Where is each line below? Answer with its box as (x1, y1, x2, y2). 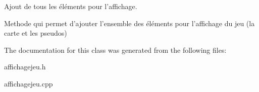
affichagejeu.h (4, 61, 46, 72)
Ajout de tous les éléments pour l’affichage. (4, 1, 137, 11)
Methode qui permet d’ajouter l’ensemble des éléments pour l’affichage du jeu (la (4, 18, 255, 28)
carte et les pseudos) (4, 28, 67, 38)
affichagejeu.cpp (4, 78, 53, 88)
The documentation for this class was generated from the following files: (4, 44, 227, 55)
